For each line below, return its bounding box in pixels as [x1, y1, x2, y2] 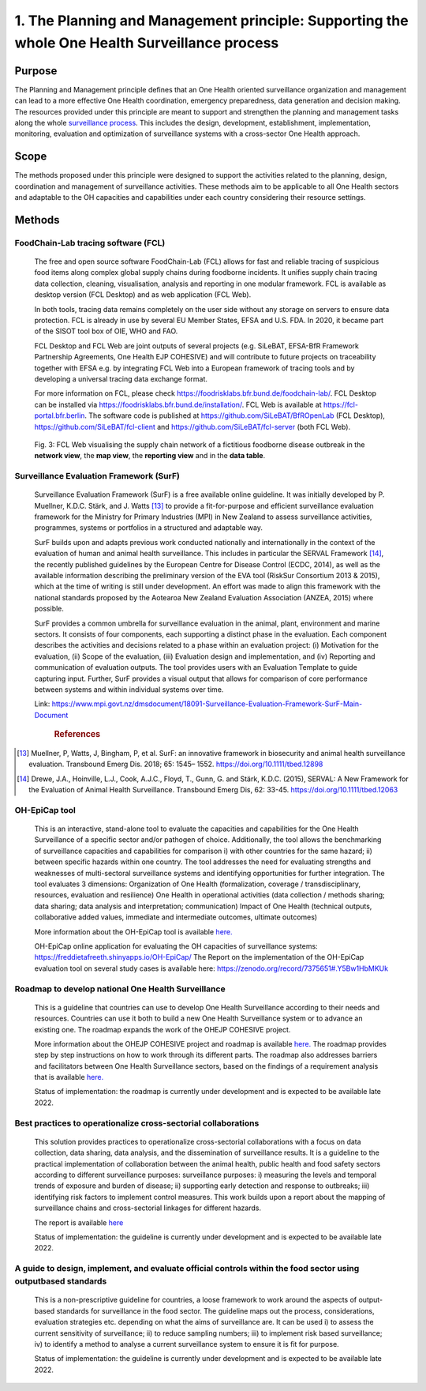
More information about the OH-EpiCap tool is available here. [34, 927, 233, 936]
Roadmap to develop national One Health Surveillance [14, 983, 226, 994]
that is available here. [34, 1073, 104, 1082]
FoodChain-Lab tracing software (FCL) [14, 237, 166, 248]
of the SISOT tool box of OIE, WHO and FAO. [34, 326, 178, 336]
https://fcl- [323, 400, 359, 409]
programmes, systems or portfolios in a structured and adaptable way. [34, 523, 263, 532]
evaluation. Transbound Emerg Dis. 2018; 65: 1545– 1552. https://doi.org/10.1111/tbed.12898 [28, 759, 323, 769]
